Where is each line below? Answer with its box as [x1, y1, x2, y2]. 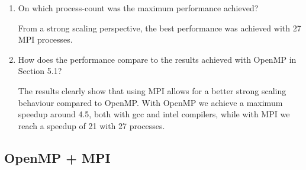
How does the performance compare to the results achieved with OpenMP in [18, 53, 297, 65]
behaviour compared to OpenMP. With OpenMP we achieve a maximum [18, 96, 283, 108]
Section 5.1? [18, 65, 62, 77]
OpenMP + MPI [4, 148, 111, 166]
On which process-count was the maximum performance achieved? [18, 2, 259, 14]
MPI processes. [18, 33, 73, 46]
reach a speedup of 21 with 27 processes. [18, 119, 165, 131]
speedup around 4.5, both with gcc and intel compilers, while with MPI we [18, 108, 290, 120]
